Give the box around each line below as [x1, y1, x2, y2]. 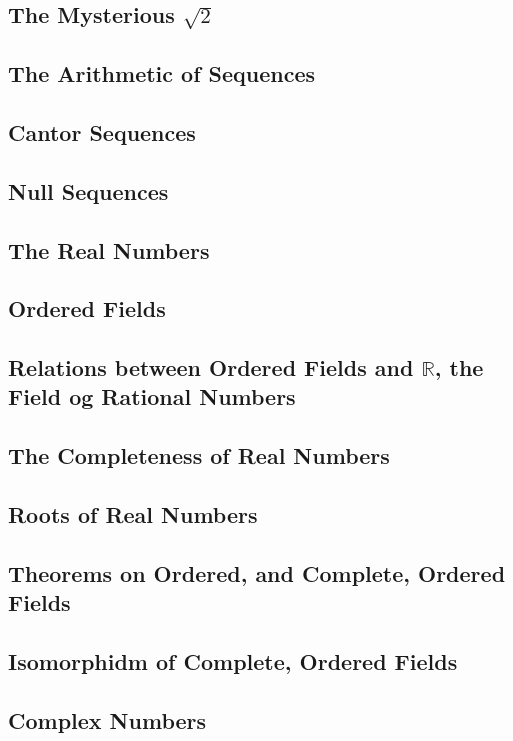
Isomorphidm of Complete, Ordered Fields [8, 645, 458, 676]
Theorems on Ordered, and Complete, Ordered [8, 557, 506, 588]
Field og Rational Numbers [8, 381, 296, 412]
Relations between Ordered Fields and [8, 352, 414, 383]
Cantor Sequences [8, 116, 196, 147]
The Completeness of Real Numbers [8, 440, 390, 471]
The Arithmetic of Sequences [8, 58, 316, 89]
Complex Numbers [8, 704, 207, 735]
